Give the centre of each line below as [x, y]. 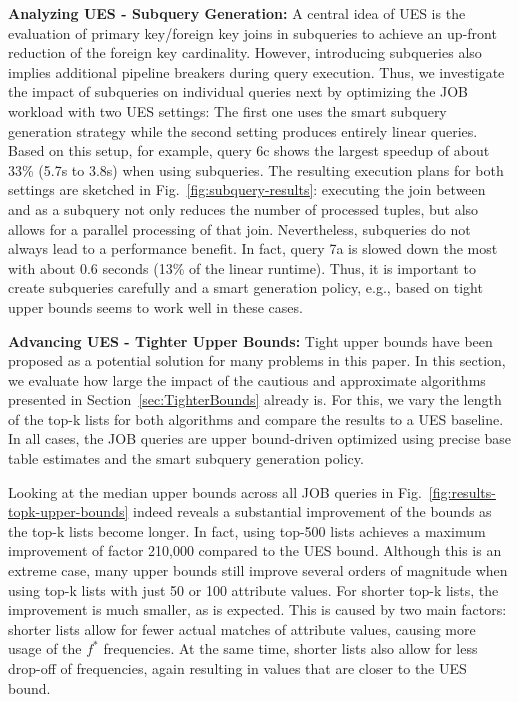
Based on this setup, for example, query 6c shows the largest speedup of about [249, 150]
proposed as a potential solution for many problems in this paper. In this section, [257, 360]
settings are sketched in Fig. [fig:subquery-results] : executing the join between [247, 189]
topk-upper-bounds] [68, 511]
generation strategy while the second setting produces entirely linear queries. [243, 130]
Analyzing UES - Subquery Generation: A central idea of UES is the [237, 13]
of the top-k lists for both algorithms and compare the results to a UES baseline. [256, 418]
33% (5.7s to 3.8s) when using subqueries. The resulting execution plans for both [256, 169]
